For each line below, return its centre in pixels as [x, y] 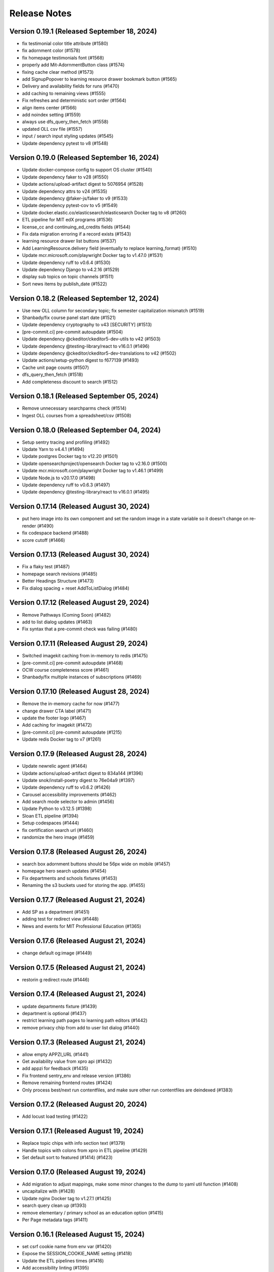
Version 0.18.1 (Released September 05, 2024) [84, 396]
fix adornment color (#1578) [51, 50]
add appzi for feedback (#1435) [55, 1068]
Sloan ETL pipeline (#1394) [50, 816]
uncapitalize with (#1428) [49, 1191]
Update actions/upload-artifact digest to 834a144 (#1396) [82, 773]
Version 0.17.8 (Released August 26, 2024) [78, 851]
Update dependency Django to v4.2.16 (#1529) [71, 269]
